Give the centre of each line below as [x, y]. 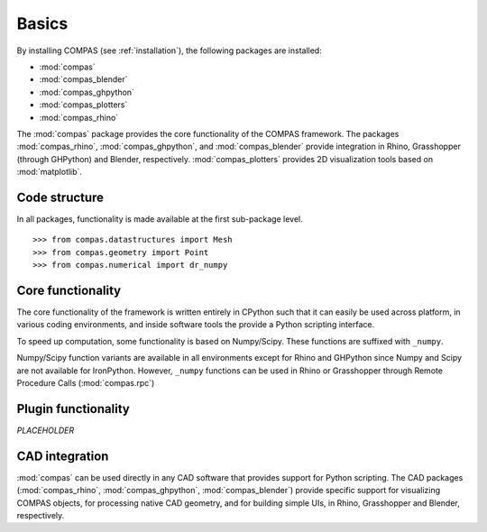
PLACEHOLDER [46, 430]
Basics [42, 23]
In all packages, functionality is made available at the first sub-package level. [160, 219]
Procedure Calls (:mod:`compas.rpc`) [86, 383]
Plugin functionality [73, 409]
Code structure [60, 197]
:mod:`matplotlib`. [50, 172]
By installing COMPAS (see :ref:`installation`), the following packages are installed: [169, 50]
